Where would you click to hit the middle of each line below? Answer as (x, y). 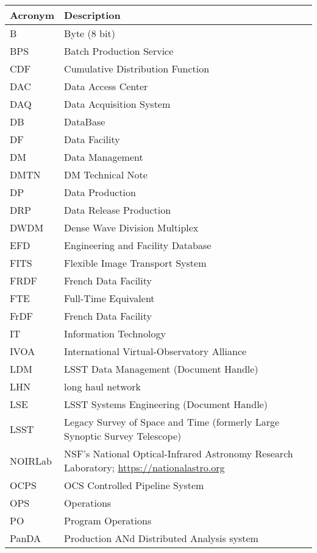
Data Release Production (118, 210)
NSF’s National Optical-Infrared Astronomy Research (179, 453)
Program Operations (108, 520)
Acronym (32, 15)
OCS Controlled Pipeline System (134, 485)
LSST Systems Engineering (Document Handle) (166, 404)
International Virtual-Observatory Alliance (155, 351)
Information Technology (115, 333)
